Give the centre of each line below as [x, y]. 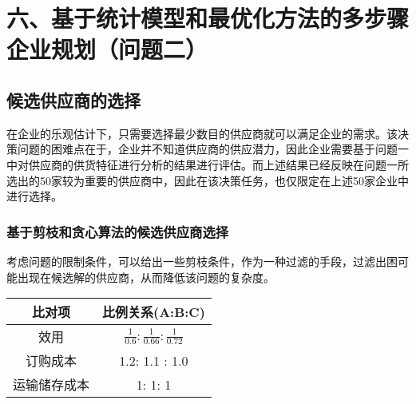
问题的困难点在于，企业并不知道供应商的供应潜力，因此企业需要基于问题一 [213, 149]
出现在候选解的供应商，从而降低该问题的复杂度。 [146, 277]
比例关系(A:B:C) [154, 312]
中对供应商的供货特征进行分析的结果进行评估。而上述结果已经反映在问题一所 [208, 164]
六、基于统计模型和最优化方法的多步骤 [208, 18]
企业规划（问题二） [107, 49]
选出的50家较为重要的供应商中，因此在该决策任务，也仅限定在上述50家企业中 [208, 180]
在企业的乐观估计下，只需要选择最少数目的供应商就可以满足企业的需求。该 [202, 133]
